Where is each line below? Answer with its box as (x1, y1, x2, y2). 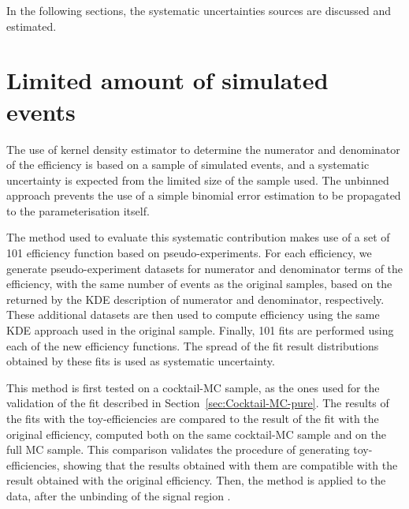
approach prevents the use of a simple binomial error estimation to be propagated (6, 187, 401, 204)
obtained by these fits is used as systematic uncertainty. (6, 353, 275, 369)
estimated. (6, 17, 57, 34)
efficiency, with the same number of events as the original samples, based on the (6, 275, 392, 292)
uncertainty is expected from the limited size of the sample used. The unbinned (6, 171, 389, 188)
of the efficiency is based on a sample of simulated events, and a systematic (6, 156, 370, 173)
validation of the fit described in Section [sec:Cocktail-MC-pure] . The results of (6, 395, 389, 411)
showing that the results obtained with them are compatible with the (63, 456, 398, 473)
